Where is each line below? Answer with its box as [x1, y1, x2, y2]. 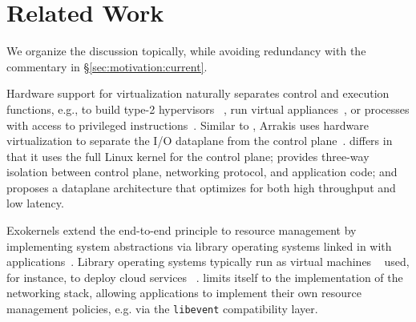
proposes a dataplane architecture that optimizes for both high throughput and [6, 179, 396, 195]
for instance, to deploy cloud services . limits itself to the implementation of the [6, 268, 403, 285]
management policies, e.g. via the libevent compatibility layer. [6, 300, 318, 317]
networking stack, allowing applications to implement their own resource [6, 284, 361, 301]
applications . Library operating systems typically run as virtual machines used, [6, 253, 410, 270]
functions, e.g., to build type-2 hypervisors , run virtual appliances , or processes [6, 100, 410, 117]
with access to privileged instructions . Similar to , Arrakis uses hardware [6, 116, 369, 133]
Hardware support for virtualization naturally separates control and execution [6, 85, 390, 102]
